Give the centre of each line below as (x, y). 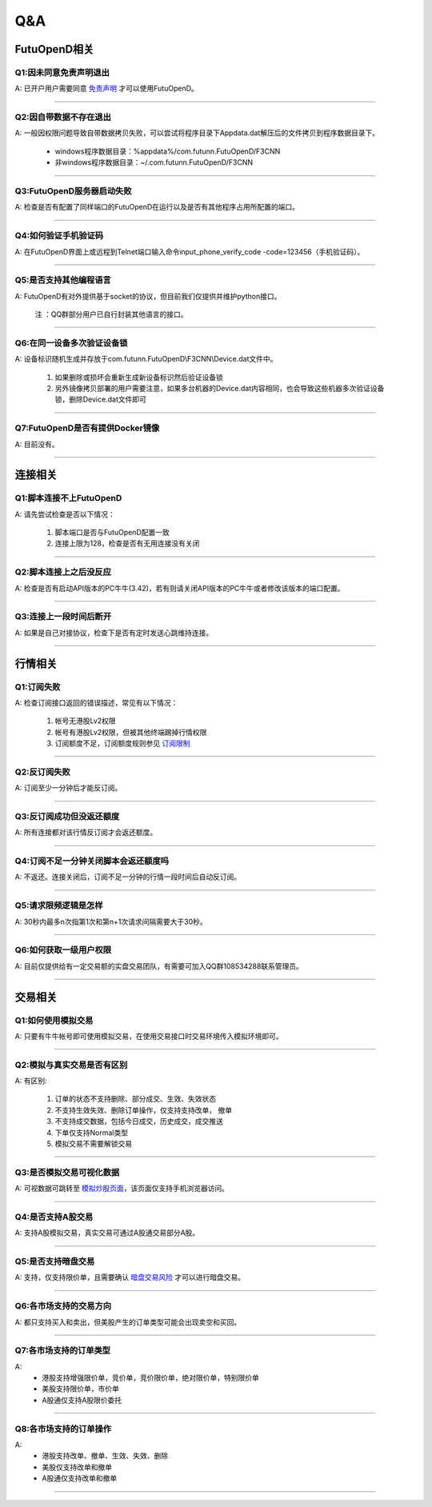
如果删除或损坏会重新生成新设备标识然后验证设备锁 (139, 377)
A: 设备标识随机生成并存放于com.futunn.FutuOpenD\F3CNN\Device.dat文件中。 (146, 359)
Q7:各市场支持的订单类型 (63, 1350)
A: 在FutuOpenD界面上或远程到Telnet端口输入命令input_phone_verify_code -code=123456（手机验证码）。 (190, 251)
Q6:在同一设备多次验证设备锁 (71, 342)
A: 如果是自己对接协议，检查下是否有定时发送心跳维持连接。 (114, 633)
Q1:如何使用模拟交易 (54, 1020)
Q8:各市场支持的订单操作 (63, 1429)
